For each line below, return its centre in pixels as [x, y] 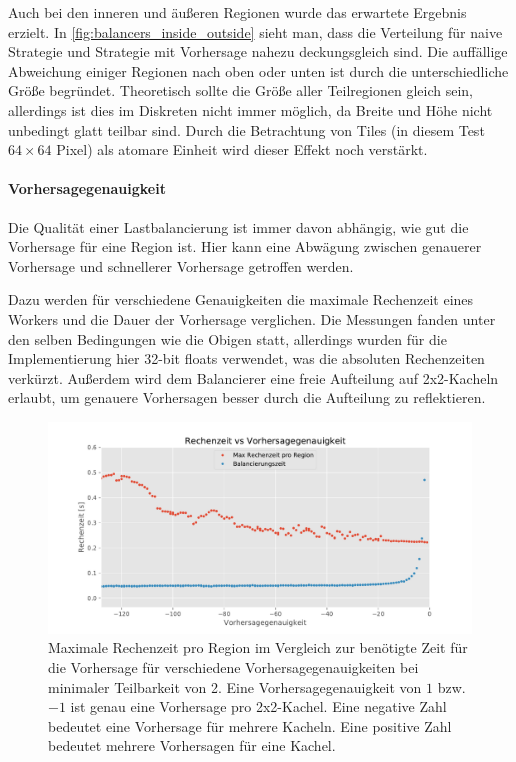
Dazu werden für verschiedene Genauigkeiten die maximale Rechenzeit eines [241, 299]
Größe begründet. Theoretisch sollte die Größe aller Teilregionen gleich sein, [240, 90]
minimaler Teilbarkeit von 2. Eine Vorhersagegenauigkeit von [235, 686]
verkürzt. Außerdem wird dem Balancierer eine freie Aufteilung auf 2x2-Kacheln [253, 377]
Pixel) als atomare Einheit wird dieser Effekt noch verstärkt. [242, 149]
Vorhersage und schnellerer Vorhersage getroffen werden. [181, 265]
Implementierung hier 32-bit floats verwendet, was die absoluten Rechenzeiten [246, 358]
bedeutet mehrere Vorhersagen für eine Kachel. [192, 745]
